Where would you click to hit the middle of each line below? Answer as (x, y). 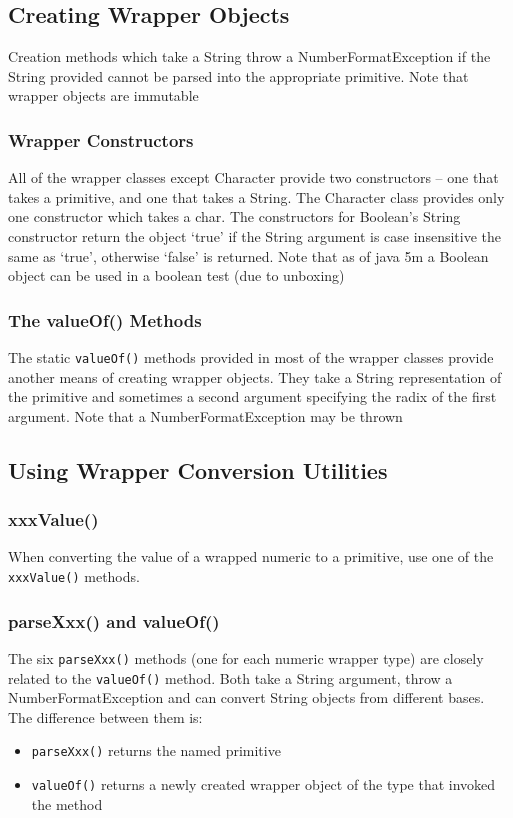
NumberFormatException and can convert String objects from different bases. (246, 697)
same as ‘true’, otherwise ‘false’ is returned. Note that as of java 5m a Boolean (248, 255)
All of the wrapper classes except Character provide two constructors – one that (253, 177)
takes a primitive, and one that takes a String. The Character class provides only (256, 196)
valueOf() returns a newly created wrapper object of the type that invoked (263, 784)
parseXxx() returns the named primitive (156, 750)
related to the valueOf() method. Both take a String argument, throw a (230, 677)
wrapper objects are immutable (103, 95)
